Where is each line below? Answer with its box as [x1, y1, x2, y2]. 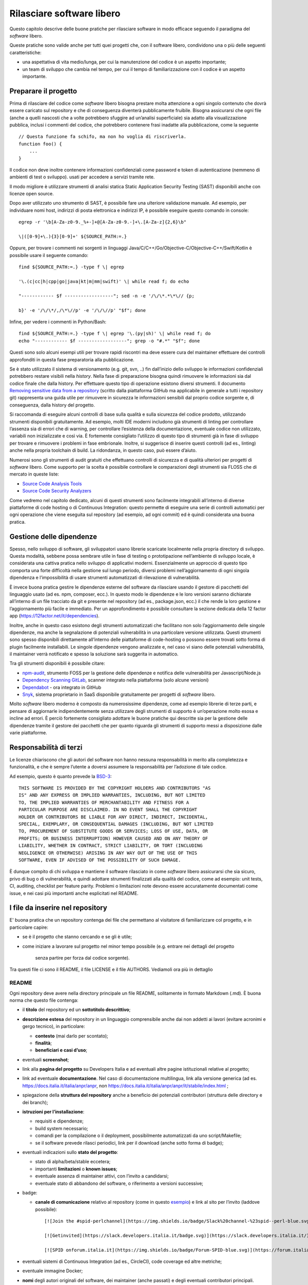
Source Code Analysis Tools [22, 481, 82, 487]
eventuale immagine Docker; [22, 1268, 83, 1274]
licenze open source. [9, 191, 54, 197]
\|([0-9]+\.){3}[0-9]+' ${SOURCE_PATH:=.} [18, 234, 127, 240]
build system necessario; [35, 1125, 88, 1131]
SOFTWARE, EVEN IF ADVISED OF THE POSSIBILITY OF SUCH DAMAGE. [18, 857, 181, 863]
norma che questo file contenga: [9, 997, 79, 1003]
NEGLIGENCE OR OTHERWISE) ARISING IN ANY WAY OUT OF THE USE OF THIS [18, 850, 198, 856]
